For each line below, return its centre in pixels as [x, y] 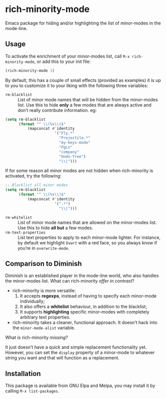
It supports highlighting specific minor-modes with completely [84, 312]
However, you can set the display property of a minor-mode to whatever [80, 352]
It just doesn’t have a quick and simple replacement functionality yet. [76, 347]
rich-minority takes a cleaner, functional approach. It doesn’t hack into [85, 322]
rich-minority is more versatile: [44, 290]
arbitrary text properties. [45, 317]
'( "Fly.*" [64, 133]
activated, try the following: [33, 176]
